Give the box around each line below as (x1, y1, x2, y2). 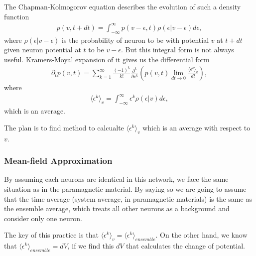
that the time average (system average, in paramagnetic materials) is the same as (4, 193, 252, 204)
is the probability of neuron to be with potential (62, 34, 209, 45)
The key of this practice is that (4, 230, 99, 240)
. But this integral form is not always (121, 44, 234, 55)
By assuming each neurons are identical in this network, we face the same (4, 174, 229, 184)
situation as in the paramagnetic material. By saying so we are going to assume (4, 184, 247, 194)
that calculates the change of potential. (126, 241, 245, 251)
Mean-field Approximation (4, 154, 113, 167)
